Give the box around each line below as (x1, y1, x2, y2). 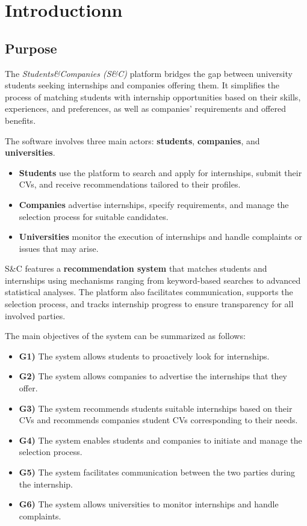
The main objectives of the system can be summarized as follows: (5, 329, 246, 342)
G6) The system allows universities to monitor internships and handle (19, 498, 279, 510)
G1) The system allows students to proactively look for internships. (19, 349, 270, 362)
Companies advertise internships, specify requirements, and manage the (19, 198, 289, 210)
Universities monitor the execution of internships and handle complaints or (19, 230, 302, 243)
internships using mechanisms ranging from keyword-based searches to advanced (5, 274, 301, 286)
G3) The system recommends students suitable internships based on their (19, 402, 293, 414)
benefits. (5, 114, 36, 126)
